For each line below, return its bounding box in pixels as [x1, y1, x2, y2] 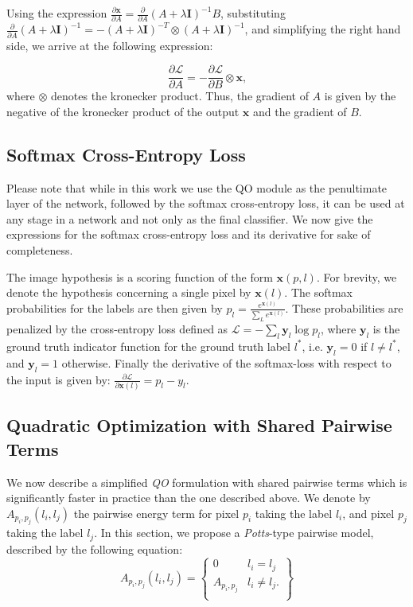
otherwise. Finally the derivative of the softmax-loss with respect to [61, 354, 392, 371]
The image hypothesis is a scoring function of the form [6, 268, 273, 285]
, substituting [220, 5, 286, 21]
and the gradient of [253, 103, 347, 119]
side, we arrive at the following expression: [6, 37, 213, 53]
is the [372, 321, 400, 337]
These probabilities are [292, 299, 403, 316]
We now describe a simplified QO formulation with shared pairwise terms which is [6, 473, 407, 490]
